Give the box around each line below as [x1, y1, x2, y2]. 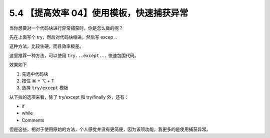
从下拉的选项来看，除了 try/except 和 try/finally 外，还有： [9, 94, 129, 100]
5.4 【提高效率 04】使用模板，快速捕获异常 [9, 7, 188, 18]
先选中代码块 [21, 70, 48, 77]
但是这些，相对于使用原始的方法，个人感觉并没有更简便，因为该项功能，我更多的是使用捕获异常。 [9, 126, 211, 132]
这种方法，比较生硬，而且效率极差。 [9, 43, 84, 49]
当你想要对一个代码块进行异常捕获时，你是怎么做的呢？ [9, 25, 123, 31]
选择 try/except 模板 [21, 85, 68, 91]
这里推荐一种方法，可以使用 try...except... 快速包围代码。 [9, 52, 139, 58]
